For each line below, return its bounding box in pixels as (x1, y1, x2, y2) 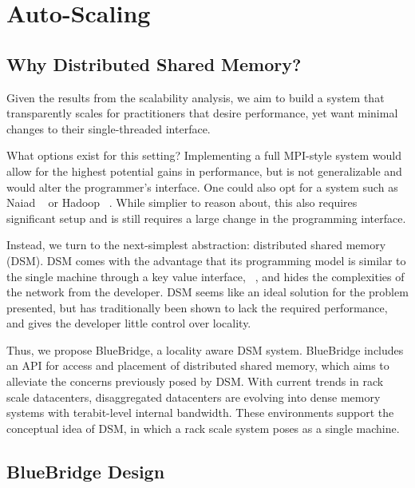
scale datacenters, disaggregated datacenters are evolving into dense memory (6, 388, 381, 405)
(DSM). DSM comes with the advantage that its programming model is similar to (6, 252, 406, 268)
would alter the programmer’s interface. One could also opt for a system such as (6, 178, 398, 195)
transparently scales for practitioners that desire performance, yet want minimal (6, 105, 398, 121)
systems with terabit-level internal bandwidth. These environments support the (6, 404, 394, 421)
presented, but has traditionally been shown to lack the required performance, (6, 299, 388, 315)
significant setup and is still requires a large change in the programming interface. (6, 209, 406, 226)
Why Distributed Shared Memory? (6, 51, 302, 76)
